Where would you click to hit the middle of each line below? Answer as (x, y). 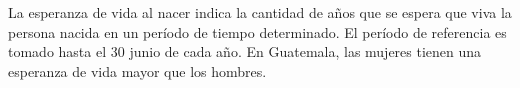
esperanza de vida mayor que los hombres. (137, 70)
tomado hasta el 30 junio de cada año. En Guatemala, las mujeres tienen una (245, 51)
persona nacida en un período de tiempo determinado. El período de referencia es (257, 31)
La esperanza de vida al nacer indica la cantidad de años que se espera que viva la (260, 12)
